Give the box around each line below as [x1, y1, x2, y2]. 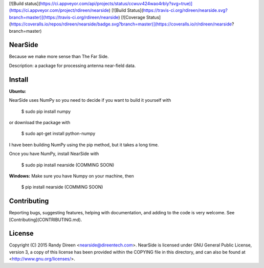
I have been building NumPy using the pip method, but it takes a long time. [9, 142, 159, 148]
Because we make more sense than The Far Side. [9, 54, 109, 60]
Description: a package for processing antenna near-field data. [9, 63, 136, 68]
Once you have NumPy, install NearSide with [9, 151, 99, 156]
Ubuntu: [9, 88, 26, 94]
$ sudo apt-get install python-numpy [21, 131, 95, 136]
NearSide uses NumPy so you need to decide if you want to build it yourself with [9, 97, 171, 103]
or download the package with [9, 119, 70, 125]
